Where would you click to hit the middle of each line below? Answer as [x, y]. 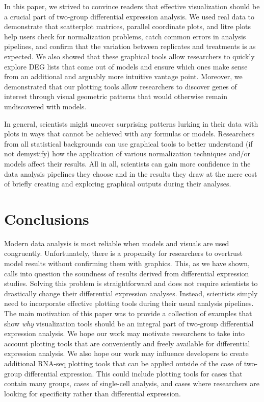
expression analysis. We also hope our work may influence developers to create [126, 353]
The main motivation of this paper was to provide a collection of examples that [128, 313]
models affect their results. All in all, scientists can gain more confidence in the [127, 163]
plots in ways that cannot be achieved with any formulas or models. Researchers [129, 134]
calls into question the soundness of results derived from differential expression [127, 273]
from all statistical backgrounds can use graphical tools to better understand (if [128, 143]
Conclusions [47, 218]
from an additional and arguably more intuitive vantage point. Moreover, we [123, 76]
